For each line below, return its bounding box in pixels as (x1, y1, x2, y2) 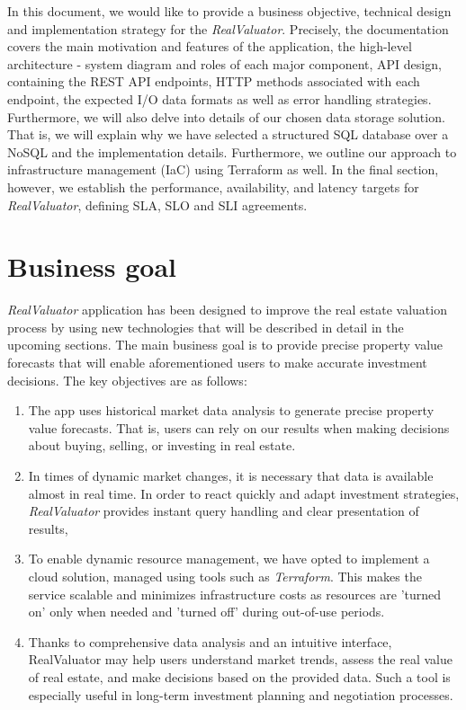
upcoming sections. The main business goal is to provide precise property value (7, 335, 444, 354)
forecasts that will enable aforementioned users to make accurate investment (7, 353, 427, 372)
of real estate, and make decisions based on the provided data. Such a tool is (28, 667, 451, 686)
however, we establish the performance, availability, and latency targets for (7, 177, 419, 196)
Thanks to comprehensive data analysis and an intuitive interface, (28, 632, 392, 651)
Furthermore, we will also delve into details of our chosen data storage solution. (7, 107, 445, 126)
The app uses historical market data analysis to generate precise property (28, 401, 435, 420)
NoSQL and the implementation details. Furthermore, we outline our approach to (7, 142, 457, 161)
